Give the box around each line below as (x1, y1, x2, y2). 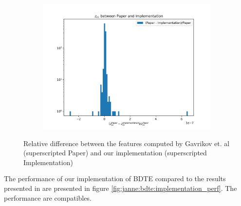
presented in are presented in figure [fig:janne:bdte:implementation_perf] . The (4, 183, 237, 193)
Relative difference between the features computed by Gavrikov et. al (23, 138, 230, 148)
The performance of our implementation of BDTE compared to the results (4, 173, 226, 184)
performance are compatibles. (4, 192, 92, 203)
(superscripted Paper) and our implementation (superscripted (23, 148, 207, 158)
